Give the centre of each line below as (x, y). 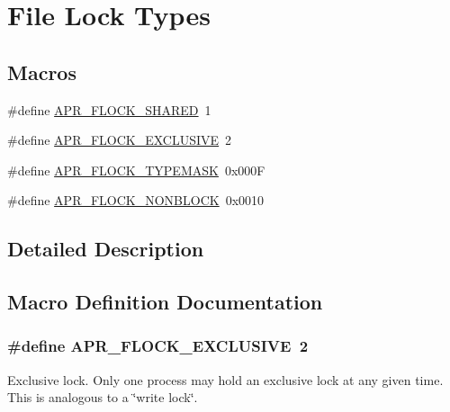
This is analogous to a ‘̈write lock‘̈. (103, 397)
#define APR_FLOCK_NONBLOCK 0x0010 (136, 200)
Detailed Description (106, 249)
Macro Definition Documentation (165, 302)
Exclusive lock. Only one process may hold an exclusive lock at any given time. (225, 379)
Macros (42, 72)
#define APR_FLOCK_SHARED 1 (109, 109)
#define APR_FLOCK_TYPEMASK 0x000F (136, 170)
